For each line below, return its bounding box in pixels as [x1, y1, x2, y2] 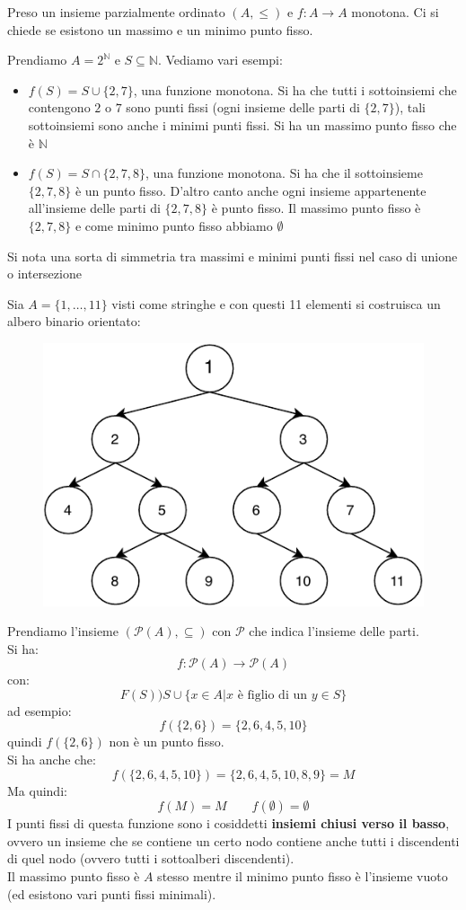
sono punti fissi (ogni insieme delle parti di [126, 98, 360, 117]
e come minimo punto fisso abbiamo [75, 216, 273, 234]
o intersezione [7, 264, 82, 283]
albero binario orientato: [7, 312, 141, 331]
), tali [394, 98, 426, 117]
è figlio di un [237, 688, 308, 702]
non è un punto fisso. [109, 732, 224, 751]
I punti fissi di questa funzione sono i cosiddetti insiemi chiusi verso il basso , [7, 814, 450, 833]
